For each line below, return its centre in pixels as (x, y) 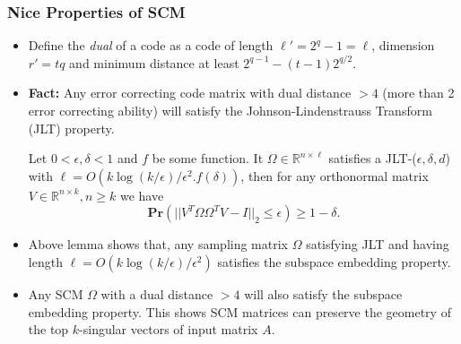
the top (48, 329)
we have (142, 195)
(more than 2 (418, 93)
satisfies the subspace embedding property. (334, 261)
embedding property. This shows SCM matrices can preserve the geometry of (239, 311)
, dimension (403, 45)
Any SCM (56, 293)
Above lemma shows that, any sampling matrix (158, 244)
